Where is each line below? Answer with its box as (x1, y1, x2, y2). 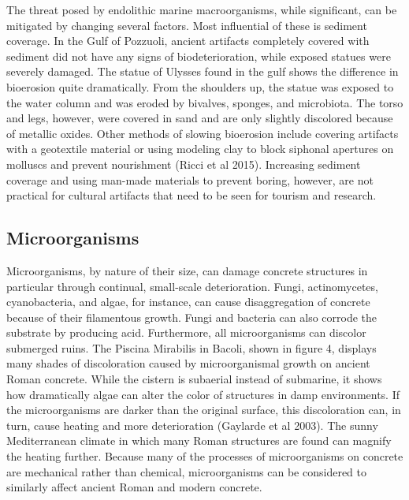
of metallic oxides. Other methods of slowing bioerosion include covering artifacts (6, 125, 399, 141)
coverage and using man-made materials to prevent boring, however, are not (6, 171, 374, 188)
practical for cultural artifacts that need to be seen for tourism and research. (6, 187, 377, 203)
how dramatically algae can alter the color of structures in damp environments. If (6, 386, 400, 402)
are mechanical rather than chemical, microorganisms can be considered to (6, 463, 366, 479)
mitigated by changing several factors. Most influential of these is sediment (6, 17, 367, 33)
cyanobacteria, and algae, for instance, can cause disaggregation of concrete (6, 293, 370, 310)
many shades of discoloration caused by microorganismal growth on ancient (6, 355, 370, 371)
